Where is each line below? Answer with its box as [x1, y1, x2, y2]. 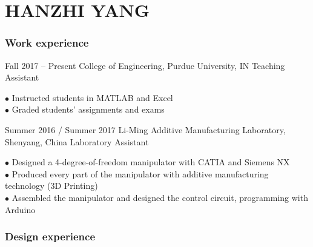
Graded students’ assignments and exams [12, 103, 165, 116]
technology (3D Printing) [5, 179, 98, 192]
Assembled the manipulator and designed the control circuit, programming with [12, 191, 308, 203]
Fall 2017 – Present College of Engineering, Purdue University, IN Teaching [5, 59, 285, 71]
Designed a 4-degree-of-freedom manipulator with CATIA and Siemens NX [12, 156, 290, 168]
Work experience [5, 35, 89, 50]
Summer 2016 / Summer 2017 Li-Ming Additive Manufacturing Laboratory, [5, 123, 286, 136]
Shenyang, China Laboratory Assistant [5, 135, 149, 148]
